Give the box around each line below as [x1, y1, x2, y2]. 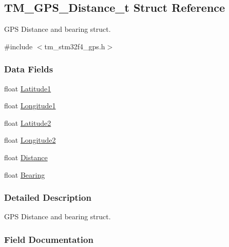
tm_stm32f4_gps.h [44, 41, 105, 51]
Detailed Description [4, 191, 91, 204]
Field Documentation [4, 233, 93, 245]
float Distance [4, 151, 48, 162]
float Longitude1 [4, 100, 56, 111]
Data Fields [4, 63, 53, 75]
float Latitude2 [4, 117, 51, 128]
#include [4, 41, 33, 51]
